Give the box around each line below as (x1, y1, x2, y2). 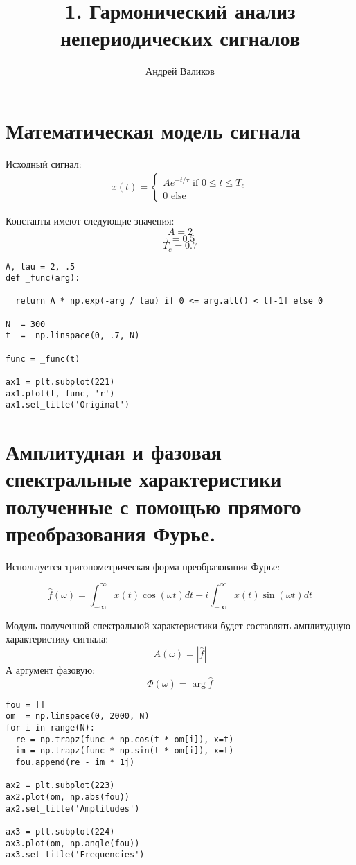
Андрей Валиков (145, 64, 215, 78)
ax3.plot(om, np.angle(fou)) (6, 838, 140, 848)
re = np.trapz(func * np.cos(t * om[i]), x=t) (15, 734, 234, 744)
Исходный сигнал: (6, 156, 82, 171)
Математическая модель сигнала (6, 116, 301, 144)
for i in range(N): (6, 722, 95, 733)
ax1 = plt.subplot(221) (6, 377, 115, 387)
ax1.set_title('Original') (6, 400, 130, 410)
